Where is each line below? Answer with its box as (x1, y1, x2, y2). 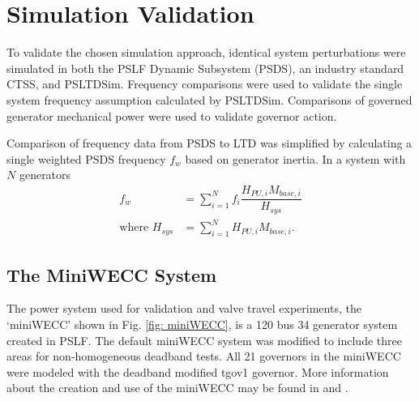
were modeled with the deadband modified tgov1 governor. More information (6, 363, 389, 380)
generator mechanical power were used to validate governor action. (6, 107, 337, 124)
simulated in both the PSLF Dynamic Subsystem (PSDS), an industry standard (6, 59, 404, 76)
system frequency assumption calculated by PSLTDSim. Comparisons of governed (6, 91, 413, 108)
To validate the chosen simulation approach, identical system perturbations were (6, 44, 406, 61)
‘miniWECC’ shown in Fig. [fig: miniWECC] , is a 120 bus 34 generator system (6, 315, 398, 332)
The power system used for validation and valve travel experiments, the (6, 300, 361, 317)
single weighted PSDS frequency (6, 150, 166, 167)
